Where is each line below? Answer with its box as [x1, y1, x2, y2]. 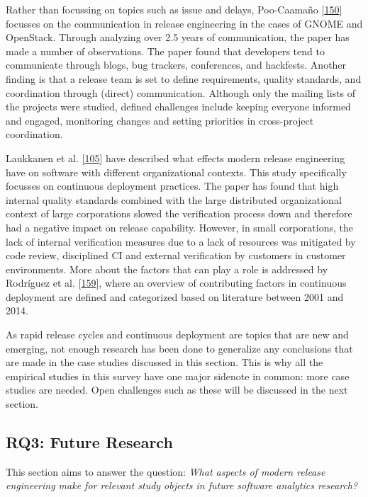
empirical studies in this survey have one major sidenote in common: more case [6, 368, 350, 383]
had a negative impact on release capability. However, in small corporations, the [6, 219, 353, 234]
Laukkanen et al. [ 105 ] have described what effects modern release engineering [6, 150, 345, 165]
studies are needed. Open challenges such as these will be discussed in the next [6, 382, 348, 397]
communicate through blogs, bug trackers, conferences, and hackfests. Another [6, 57, 347, 72]
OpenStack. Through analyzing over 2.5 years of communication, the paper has [6, 30, 350, 45]
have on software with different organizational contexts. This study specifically [6, 164, 347, 179]
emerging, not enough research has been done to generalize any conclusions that [6, 341, 353, 355]
